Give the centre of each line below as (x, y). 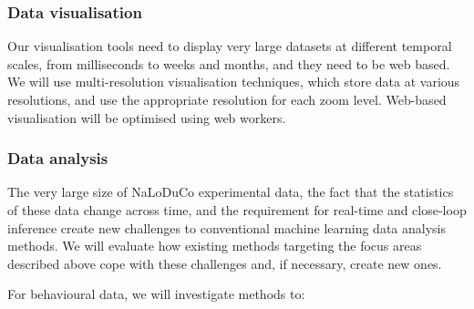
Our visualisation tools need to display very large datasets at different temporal (230, 46)
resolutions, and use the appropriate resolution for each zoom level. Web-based (227, 99)
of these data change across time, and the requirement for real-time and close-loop (237, 210)
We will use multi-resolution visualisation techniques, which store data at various (234, 82)
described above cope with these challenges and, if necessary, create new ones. (225, 263)
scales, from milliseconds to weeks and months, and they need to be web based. (229, 63)
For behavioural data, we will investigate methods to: (156, 294)
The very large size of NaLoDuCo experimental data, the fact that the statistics (231, 192)
